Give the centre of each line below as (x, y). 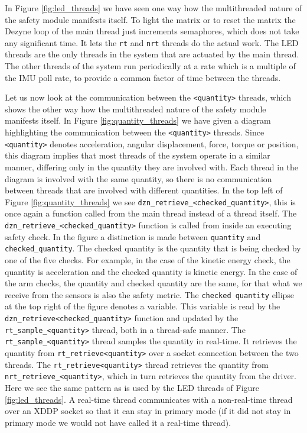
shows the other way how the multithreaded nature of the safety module (135, 109)
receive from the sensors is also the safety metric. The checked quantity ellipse (150, 294)
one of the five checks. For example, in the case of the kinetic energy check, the (148, 259)
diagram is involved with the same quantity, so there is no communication (138, 178)
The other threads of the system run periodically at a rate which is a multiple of (150, 66)
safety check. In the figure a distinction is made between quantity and (133, 236)
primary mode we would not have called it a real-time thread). (118, 422)
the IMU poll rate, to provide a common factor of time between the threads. (143, 77)
